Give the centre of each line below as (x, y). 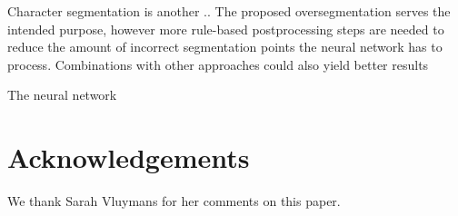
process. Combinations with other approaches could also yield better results (218, 64)
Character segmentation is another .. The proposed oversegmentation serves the (229, 11)
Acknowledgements (129, 157)
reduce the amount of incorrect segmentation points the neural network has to (225, 47)
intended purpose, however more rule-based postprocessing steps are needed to (226, 29)
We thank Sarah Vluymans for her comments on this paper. (174, 201)
